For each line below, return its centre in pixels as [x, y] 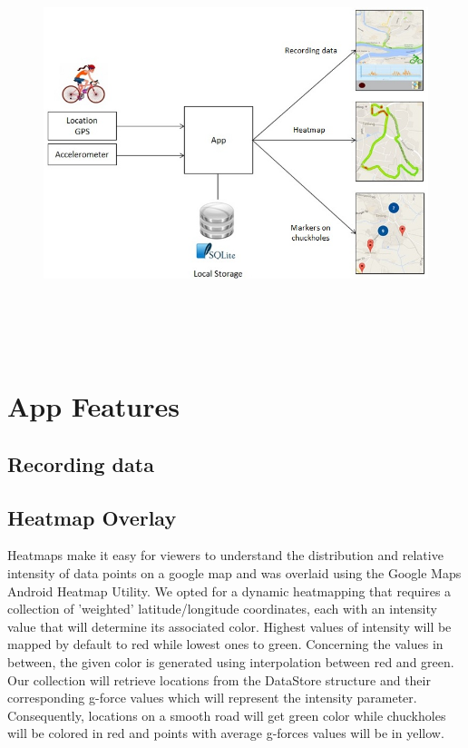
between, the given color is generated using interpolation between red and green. [231, 662]
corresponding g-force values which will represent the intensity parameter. [212, 698]
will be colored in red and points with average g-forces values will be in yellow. [226, 733]
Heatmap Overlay [92, 517]
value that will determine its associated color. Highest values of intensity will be [229, 626]
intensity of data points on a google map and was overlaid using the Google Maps [234, 573]
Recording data [81, 463]
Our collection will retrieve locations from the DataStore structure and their [219, 679]
